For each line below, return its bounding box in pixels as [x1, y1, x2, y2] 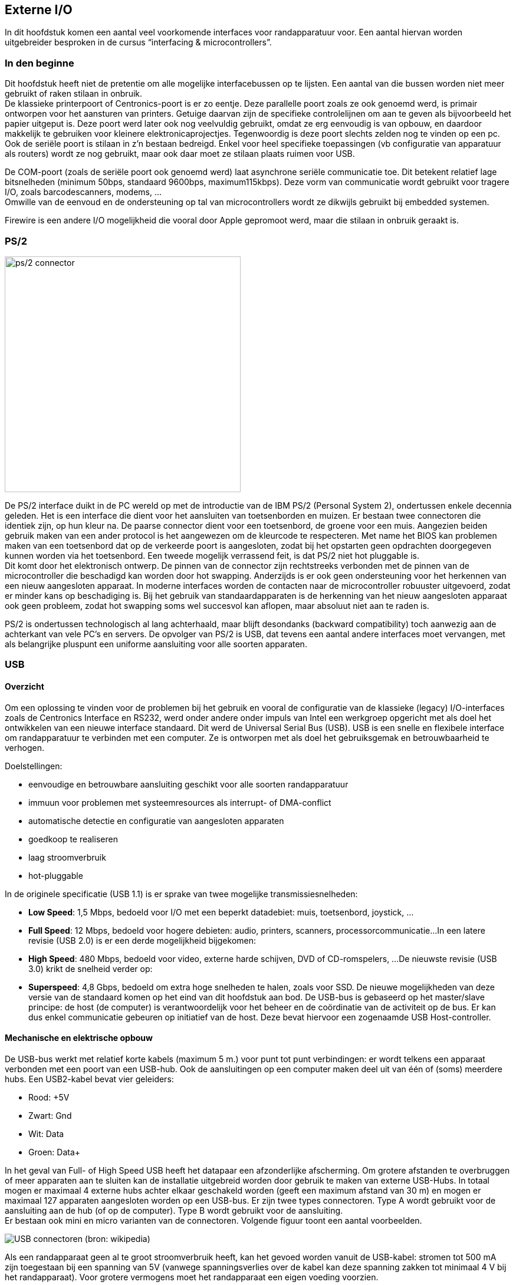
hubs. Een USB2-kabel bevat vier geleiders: [5, 1073, 174, 1084]
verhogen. [5, 742, 44, 753]
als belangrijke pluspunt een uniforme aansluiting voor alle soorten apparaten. [5, 638, 307, 649]
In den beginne [5, 57, 74, 69]
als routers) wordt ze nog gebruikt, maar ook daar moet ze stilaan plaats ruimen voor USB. [5, 149, 355, 159]
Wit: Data [28, 1128, 64, 1139]
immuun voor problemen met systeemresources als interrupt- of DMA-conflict [28, 797, 331, 808]
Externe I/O [5, 2, 73, 17]
